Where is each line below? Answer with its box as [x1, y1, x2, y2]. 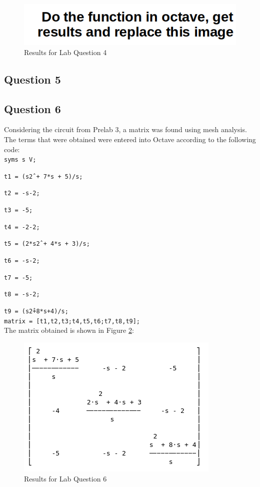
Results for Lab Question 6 [24, 473, 107, 483]
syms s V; [4, 156, 36, 164]
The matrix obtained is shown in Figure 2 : [4, 325, 134, 335]
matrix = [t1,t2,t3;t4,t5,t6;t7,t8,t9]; [4, 317, 140, 325]
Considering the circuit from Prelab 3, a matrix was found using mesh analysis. [4, 124, 247, 135]
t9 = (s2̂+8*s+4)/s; [4, 308, 68, 315]
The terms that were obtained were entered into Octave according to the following [4, 134, 256, 144]
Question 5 [4, 71, 61, 87]
